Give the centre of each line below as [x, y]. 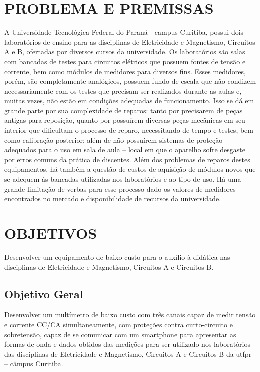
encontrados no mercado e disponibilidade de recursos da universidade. [113, 199]
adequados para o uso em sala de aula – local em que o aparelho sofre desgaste [125, 150]
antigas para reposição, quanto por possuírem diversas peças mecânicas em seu [125, 120]
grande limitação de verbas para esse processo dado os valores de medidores [120, 189]
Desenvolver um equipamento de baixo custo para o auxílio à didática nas [117, 257]
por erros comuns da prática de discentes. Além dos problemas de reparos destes [127, 159]
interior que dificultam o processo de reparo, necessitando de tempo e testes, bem [129, 130]
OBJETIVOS [51, 233]
